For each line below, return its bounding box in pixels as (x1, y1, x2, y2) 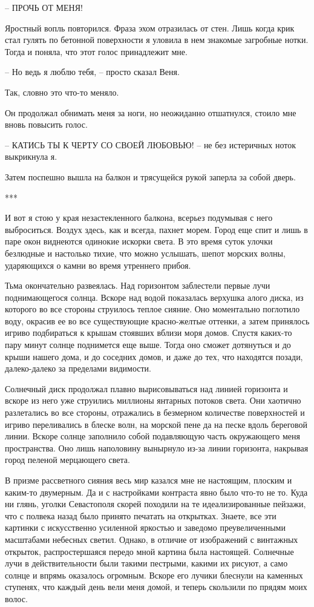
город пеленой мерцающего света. (5, 453, 130, 466)
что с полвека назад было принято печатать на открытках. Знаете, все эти (5, 509, 276, 522)
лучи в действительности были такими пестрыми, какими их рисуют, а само (5, 557, 288, 569)
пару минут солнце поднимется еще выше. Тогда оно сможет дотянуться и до (5, 338, 291, 351)
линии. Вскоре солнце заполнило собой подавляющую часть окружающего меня (5, 430, 300, 442)
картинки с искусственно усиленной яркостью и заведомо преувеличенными (5, 521, 286, 534)
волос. (5, 592, 28, 605)
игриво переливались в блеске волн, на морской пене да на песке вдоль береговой (5, 418, 308, 430)
